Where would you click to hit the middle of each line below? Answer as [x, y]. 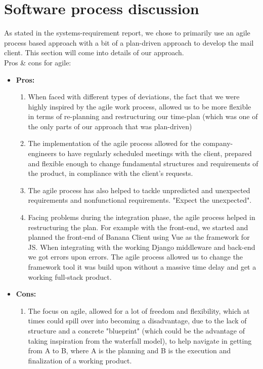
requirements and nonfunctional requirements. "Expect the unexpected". [140, 200]
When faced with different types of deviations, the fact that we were [134, 97]
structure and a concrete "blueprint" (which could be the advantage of [136, 330]
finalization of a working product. [80, 360]
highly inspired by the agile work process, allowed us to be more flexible [140, 106]
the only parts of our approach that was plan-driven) [110, 126]
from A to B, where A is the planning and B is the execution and [129, 350]
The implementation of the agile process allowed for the [114, 143]
